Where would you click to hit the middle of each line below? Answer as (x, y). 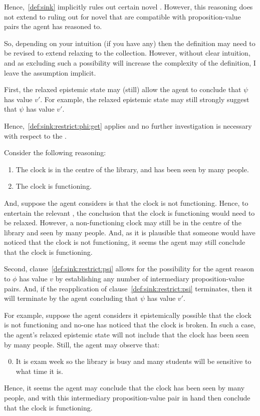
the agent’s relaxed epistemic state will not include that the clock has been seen (126, 335)
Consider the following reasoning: (55, 152)
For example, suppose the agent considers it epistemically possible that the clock (128, 315)
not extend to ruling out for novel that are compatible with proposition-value (122, 16)
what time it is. (39, 371)
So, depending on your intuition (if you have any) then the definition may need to (130, 43)
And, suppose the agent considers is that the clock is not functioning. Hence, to (126, 202)
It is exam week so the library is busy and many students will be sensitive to (134, 361)
